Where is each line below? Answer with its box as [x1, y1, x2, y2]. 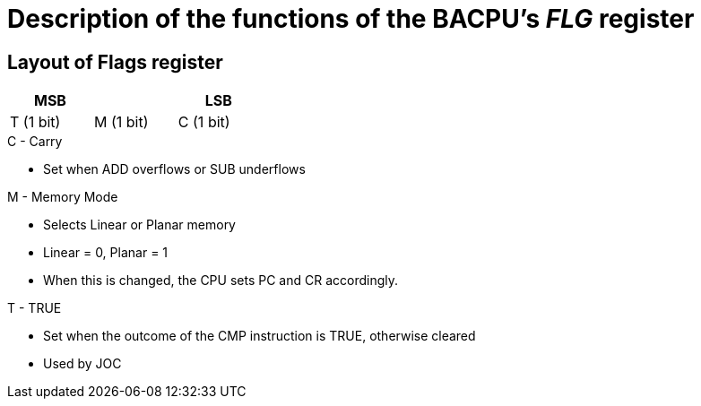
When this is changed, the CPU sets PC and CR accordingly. [43, 272, 399, 289]
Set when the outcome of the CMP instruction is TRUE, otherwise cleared [43, 328, 476, 344]
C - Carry [7, 134, 63, 150]
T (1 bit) [10, 113, 61, 132]
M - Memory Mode [7, 189, 118, 205]
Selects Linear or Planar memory [43, 217, 236, 233]
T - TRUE [7, 300, 62, 316]
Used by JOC [43, 356, 122, 372]
